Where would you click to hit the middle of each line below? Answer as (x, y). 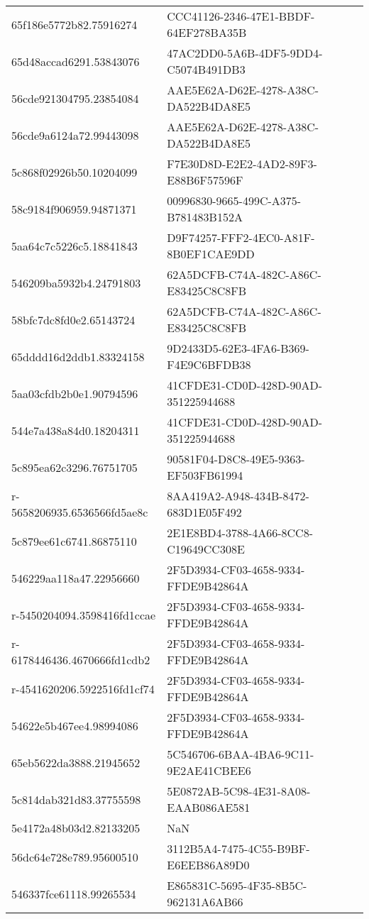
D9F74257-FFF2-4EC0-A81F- (241, 237)
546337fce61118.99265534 (74, 893)
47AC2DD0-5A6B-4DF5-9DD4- (245, 53)
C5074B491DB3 (206, 69)
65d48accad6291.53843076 (76, 61)
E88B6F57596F (205, 180)
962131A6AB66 (205, 902)
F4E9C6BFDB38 (209, 364)
